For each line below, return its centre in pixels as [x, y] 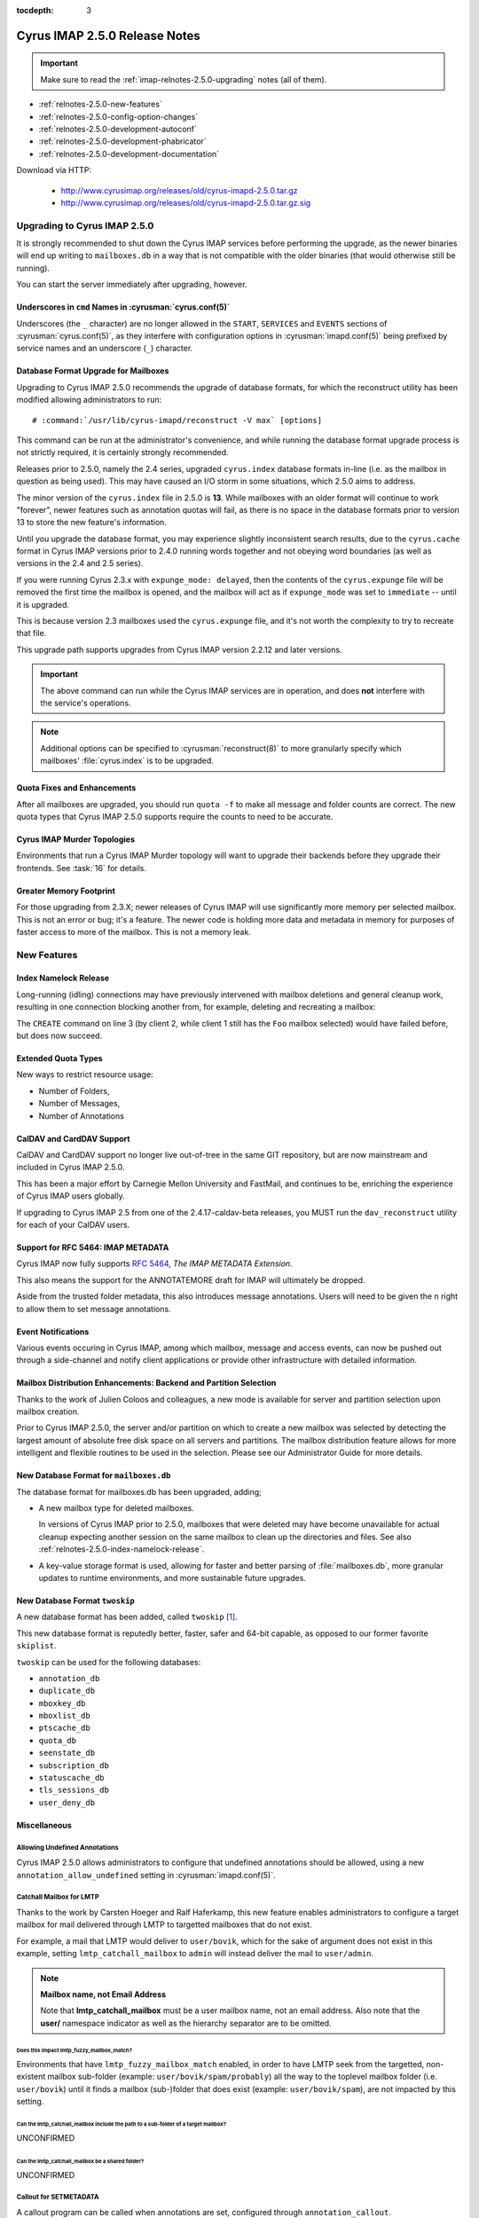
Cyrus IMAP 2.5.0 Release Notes [109, 35]
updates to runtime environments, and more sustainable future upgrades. [172, 1577]
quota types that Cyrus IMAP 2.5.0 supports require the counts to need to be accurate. [175, 816]
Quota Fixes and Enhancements [76, 788]
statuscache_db [72, 1778]
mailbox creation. [48, 1412]
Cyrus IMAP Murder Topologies [76, 839]
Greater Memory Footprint [66, 891]
